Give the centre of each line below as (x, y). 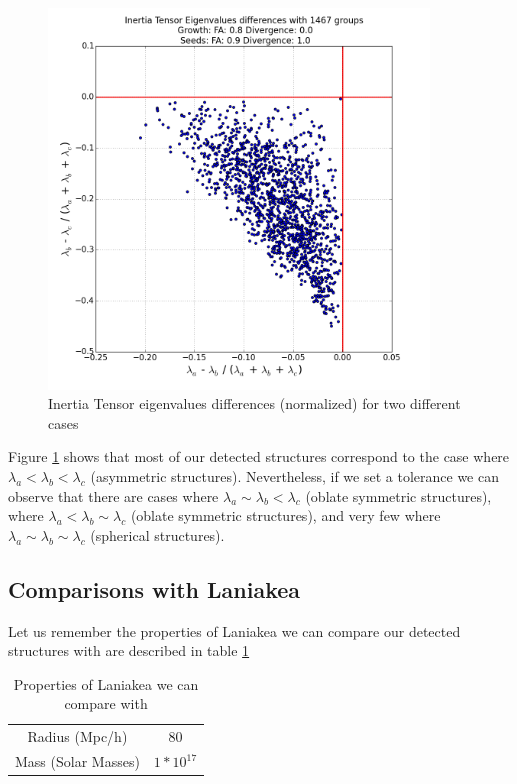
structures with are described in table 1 (129, 650)
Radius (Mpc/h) (77, 736)
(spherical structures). (157, 534)
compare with (106, 703)
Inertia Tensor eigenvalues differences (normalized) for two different (254, 403)
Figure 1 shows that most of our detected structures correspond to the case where (259, 456)
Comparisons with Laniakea (154, 588)
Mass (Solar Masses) (77, 761)
